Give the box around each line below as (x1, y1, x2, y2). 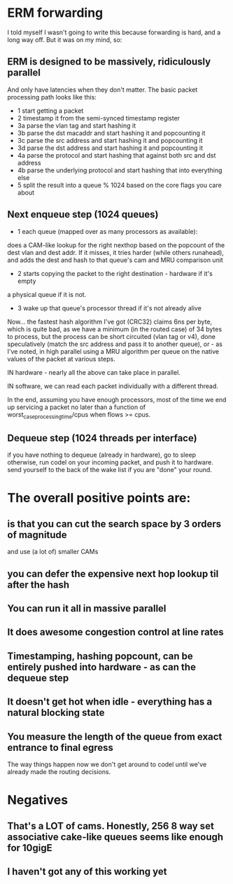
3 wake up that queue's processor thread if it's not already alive (17, 303, 202, 312)
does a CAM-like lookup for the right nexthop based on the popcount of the (7, 240, 225, 249)
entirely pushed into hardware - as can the (7, 661, 196, 673)
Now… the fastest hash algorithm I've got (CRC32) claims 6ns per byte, (7, 317, 213, 326)
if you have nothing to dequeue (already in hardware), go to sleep (7, 450, 197, 460)
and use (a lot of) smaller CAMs (7, 548, 99, 556)
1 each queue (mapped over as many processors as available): (17, 227, 198, 235)
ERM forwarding (7, 5, 104, 21)
